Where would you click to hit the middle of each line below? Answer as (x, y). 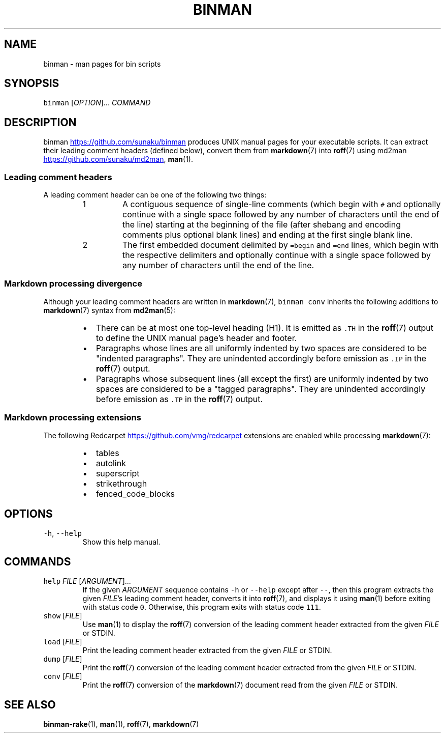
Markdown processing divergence (73, 284)
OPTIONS (28, 514)
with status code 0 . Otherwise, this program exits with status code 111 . (202, 607)
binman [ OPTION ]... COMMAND (97, 103)
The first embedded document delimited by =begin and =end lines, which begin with (281, 245)
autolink (111, 463)
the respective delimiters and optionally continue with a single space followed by (277, 255)
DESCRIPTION (40, 122)
